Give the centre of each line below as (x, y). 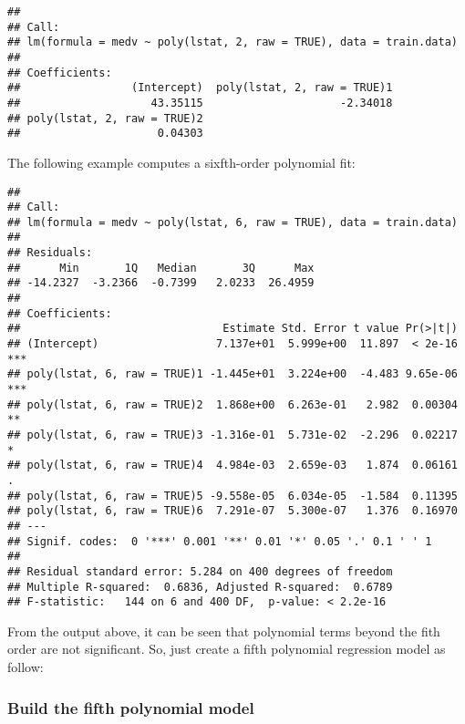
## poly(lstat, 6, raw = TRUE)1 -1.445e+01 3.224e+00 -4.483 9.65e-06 (232, 374)
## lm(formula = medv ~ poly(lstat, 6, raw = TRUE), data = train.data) (232, 222)
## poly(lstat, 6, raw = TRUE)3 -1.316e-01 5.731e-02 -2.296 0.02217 (232, 435)
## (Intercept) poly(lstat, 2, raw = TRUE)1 (200, 88)
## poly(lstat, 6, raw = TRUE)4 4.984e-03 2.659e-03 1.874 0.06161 (232, 465)
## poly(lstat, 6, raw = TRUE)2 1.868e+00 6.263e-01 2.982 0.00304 (232, 404)
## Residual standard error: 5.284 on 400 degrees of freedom (200, 571)
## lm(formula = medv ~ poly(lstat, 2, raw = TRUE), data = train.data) (232, 42)
